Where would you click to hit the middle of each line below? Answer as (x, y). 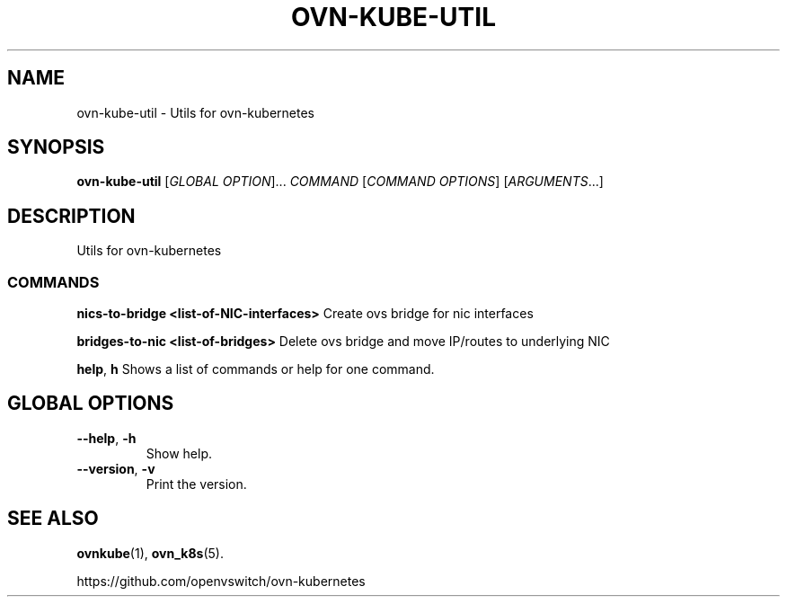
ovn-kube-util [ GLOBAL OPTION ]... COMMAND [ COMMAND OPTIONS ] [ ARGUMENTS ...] (340, 182)
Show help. (179, 453)
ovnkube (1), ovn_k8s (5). (150, 553)
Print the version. (196, 484)
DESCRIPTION (71, 216)
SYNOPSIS (56, 147)
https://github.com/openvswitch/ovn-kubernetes (221, 581)
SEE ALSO (53, 519)
